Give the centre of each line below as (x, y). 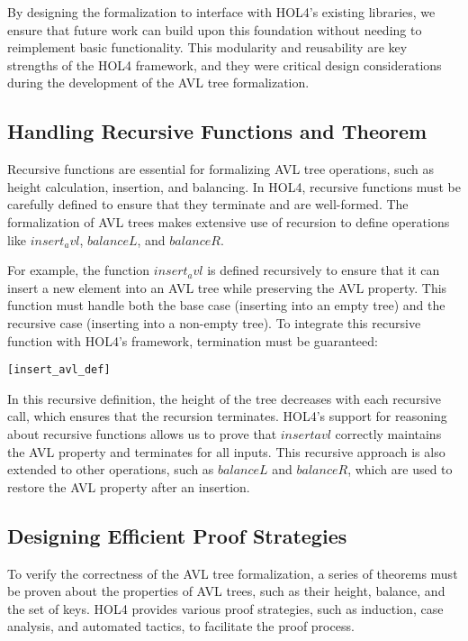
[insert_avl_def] (59, 370)
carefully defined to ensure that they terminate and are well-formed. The (208, 204)
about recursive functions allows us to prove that (142, 433)
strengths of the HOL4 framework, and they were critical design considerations (225, 64)
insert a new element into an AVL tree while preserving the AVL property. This (227, 287)
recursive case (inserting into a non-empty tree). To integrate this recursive (214, 322)
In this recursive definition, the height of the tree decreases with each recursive (225, 398)
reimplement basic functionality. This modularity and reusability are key (207, 47)
